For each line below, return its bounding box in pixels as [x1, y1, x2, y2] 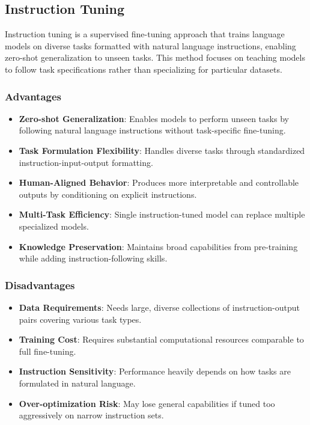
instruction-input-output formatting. [19, 156, 153, 168]
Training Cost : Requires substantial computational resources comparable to [19, 333, 304, 346]
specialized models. [19, 219, 89, 232]
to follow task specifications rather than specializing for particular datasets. [5, 63, 282, 75]
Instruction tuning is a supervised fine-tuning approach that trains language [5, 28, 285, 40]
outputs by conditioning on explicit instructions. [19, 188, 197, 200]
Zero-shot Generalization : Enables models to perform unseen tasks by [19, 112, 289, 124]
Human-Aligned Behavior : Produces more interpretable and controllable [19, 176, 299, 189]
